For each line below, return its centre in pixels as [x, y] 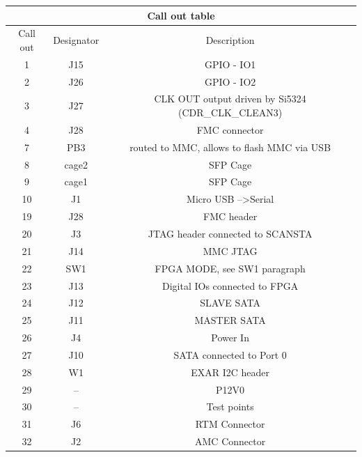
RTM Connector [230, 424]
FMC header [230, 216]
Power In [230, 338]
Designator [76, 40]
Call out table [181, 15]
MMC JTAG [230, 250]
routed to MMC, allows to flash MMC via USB [230, 147]
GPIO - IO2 [230, 81]
